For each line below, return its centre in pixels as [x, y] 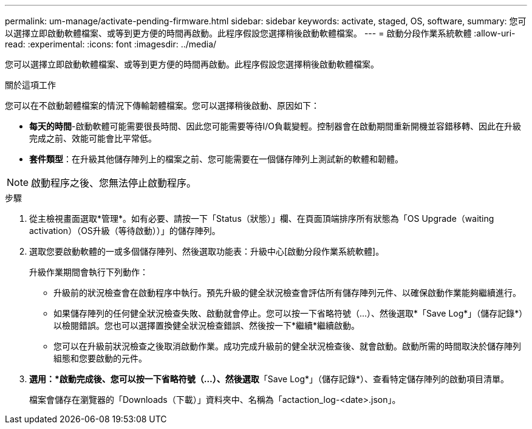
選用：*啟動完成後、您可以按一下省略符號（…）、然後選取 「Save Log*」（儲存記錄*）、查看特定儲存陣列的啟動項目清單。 [269, 379]
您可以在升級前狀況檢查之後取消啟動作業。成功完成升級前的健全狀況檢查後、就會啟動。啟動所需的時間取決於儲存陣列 [287, 346]
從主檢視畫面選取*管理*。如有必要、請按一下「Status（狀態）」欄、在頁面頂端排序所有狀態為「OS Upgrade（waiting [262, 218]
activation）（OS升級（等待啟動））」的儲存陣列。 [125, 231]
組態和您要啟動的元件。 [100, 358]
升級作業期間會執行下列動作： [89, 272]
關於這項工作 [30, 85]
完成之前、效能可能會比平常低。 [93, 138]
